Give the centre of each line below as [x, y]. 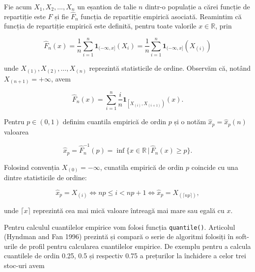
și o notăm [190, 122]
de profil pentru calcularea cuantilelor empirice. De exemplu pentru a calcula [135, 246]
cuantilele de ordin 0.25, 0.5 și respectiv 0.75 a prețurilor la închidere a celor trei [125, 256]
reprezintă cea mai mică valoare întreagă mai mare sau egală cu [129, 210]
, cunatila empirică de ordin [142, 167]
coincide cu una [215, 167]
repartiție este [25, 16]
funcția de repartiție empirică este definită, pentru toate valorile [100, 26]
